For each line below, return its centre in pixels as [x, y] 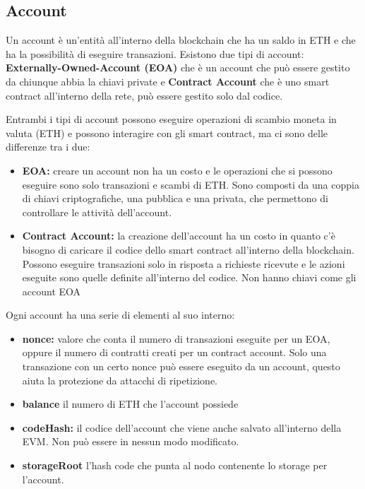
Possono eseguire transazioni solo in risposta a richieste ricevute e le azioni [184, 263]
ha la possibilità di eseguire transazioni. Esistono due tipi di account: [155, 53]
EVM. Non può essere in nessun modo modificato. [131, 441]
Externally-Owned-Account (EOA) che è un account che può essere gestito [178, 67]
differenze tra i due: [48, 147]
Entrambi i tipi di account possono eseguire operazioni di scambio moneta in [171, 119]
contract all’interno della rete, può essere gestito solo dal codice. [144, 95]
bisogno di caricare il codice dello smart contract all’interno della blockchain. [188, 249]
